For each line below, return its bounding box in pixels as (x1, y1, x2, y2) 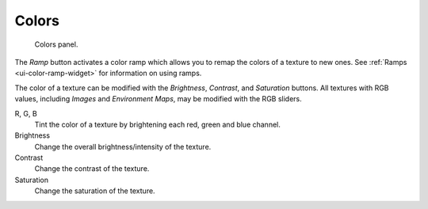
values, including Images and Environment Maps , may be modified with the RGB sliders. (14, 94, 303, 104)
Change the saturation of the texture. (34, 186, 155, 196)
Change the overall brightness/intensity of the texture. (34, 142, 212, 151)
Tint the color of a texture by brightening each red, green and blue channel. (34, 120, 281, 129)
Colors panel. (34, 40, 78, 49)
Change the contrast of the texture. (34, 164, 150, 173)
